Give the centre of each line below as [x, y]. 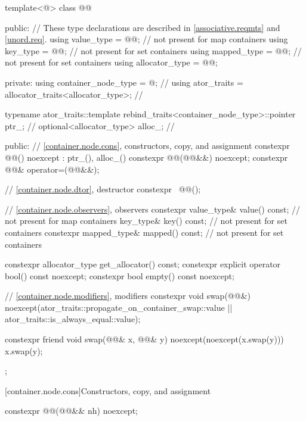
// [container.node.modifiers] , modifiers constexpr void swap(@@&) [128, 296]
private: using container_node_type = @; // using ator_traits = [124, 82]
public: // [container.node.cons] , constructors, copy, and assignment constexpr [147, 146]
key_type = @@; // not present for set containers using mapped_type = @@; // [153, 50]
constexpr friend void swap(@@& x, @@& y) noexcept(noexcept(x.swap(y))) [144, 339]
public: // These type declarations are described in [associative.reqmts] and [143, 27]
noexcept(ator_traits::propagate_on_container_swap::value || [119, 307]
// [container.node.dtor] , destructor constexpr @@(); [103, 189]
